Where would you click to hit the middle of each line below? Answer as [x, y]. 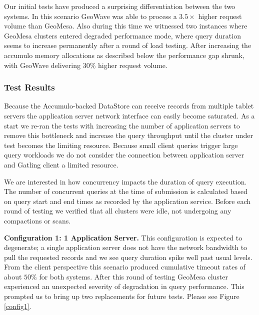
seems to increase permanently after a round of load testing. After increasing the [128, 45]
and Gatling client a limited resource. [61, 164]
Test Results [29, 87]
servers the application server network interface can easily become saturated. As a [129, 115]
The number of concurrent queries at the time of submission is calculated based [126, 191]
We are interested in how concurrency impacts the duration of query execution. [125, 181]
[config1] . [18, 306]
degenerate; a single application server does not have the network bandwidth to [126, 247]
